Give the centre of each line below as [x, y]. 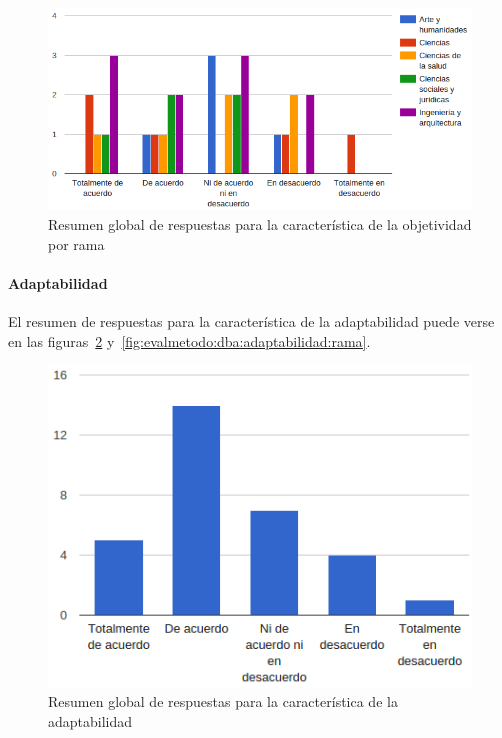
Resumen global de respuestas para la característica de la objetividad [260, 224]
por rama [76, 243]
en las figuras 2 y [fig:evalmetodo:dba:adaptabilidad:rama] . [189, 340]
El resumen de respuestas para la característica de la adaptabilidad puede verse [251, 321]
